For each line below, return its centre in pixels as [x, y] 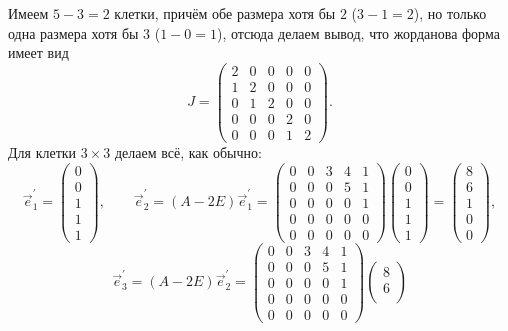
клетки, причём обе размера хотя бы [225, 13]
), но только [450, 13]
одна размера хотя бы [73, 32]
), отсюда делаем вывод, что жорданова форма [358, 32]
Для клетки [42, 152]
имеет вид [38, 52]
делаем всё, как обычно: [188, 152]
